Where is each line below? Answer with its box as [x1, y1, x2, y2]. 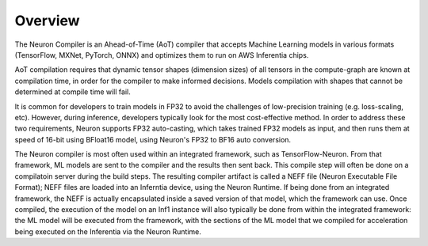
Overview [14, 12, 80, 29]
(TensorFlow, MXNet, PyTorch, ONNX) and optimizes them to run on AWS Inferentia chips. [14, 50, 309, 59]
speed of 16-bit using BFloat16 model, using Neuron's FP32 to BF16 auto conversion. [14, 134, 292, 144]
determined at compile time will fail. [14, 87, 131, 97]
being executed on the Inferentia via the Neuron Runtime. [14, 226, 202, 237]
